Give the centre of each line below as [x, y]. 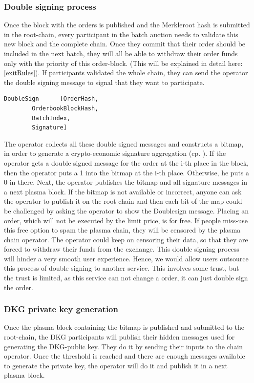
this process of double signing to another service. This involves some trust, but [122, 268]
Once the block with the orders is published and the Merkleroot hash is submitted [127, 25]
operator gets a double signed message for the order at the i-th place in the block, [126, 162]
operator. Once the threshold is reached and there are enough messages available [125, 356]
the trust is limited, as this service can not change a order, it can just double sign [126, 278]
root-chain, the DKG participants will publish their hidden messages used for [119, 337]
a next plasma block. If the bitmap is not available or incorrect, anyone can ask [123, 191]
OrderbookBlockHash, [65, 108]
